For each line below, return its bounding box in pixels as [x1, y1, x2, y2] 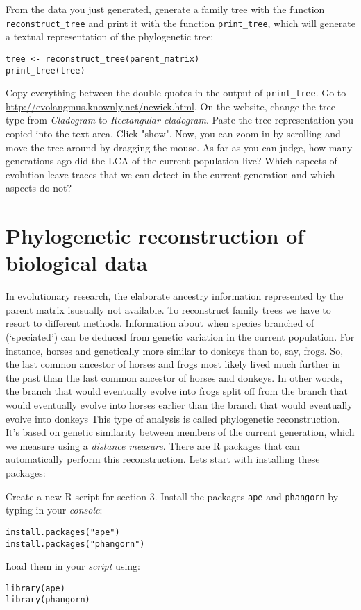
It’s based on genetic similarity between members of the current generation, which [6, 425, 355, 439]
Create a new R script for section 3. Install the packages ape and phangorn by [6, 489, 339, 503]
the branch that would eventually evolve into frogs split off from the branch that [6, 384, 349, 398]
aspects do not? [6, 180, 72, 195]
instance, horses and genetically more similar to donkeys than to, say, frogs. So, [6, 343, 344, 357]
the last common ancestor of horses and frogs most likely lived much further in [6, 357, 341, 371]
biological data [6, 248, 148, 277]
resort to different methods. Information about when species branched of [6, 316, 314, 330]
